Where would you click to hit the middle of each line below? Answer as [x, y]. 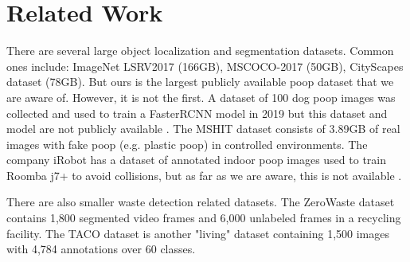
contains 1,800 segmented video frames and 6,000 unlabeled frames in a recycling [204, 218]
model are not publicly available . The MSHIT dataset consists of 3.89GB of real [203, 129]
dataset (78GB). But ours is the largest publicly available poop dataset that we [200, 82]
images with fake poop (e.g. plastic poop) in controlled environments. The [187, 144]
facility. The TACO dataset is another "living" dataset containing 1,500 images [198, 233]
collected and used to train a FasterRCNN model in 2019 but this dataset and [197, 113]
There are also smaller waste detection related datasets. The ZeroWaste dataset [201, 202]
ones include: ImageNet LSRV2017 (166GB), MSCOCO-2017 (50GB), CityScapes [205, 66]
